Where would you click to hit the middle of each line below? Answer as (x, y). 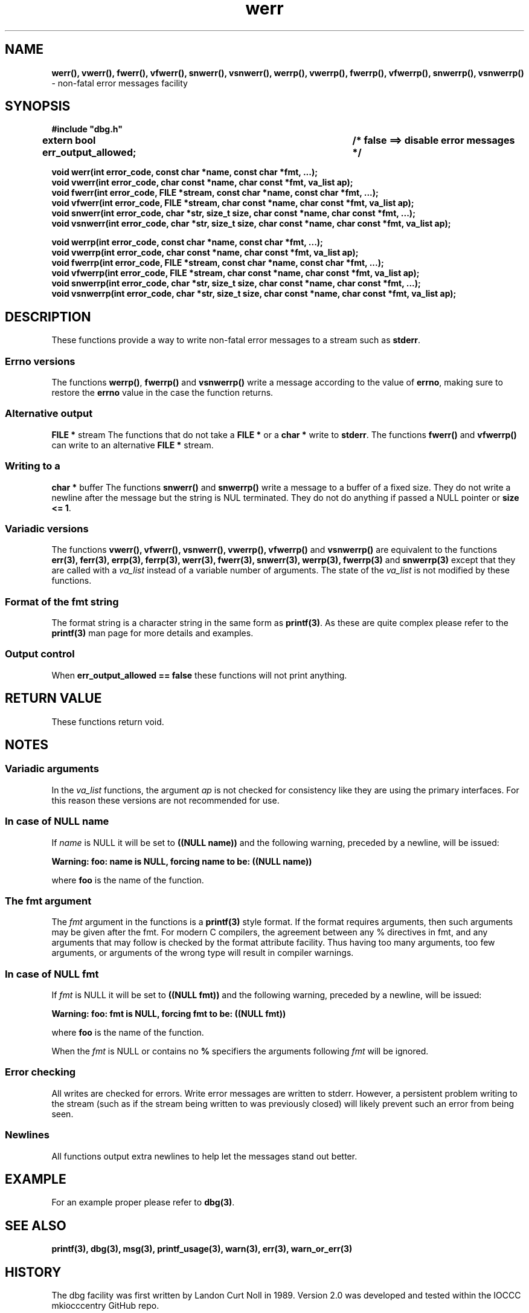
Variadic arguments (52, 769)
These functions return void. (108, 721)
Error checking (40, 1072)
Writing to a (33, 466)
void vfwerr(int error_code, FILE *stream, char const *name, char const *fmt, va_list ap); (233, 203)
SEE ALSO (36, 1225)
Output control (40, 654)
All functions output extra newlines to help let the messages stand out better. (204, 1156)
